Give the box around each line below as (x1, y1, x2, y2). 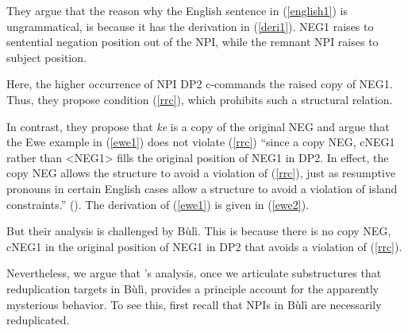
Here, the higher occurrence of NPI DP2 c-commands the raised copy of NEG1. (6, 76, 393, 92)
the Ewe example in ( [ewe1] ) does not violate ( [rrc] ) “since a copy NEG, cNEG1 (6, 134, 395, 150)
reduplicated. (6, 312, 70, 328)
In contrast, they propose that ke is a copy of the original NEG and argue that (6, 118, 390, 134)
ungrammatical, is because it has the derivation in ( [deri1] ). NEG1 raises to (6, 17, 374, 34)
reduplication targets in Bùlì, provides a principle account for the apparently (6, 280, 379, 296)
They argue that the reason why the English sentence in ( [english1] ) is (6, 2, 348, 18)
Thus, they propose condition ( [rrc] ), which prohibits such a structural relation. (6, 91, 393, 107)
